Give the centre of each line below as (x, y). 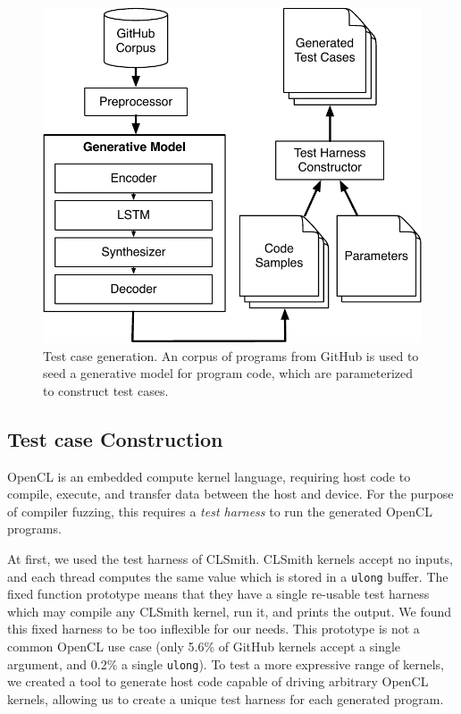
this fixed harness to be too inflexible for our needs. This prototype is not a (214, 629)
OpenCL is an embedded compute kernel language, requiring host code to (209, 476)
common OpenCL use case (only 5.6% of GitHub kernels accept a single (204, 646)
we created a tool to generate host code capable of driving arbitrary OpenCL (218, 681)
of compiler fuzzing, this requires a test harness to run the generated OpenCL (220, 511)
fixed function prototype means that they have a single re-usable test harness (218, 594)
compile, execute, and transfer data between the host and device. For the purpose (230, 494)
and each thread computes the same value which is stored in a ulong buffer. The (228, 576)
